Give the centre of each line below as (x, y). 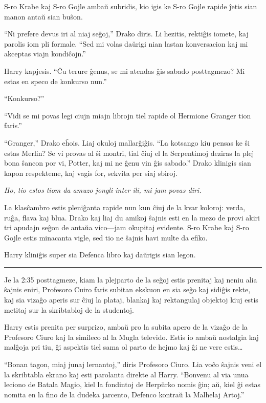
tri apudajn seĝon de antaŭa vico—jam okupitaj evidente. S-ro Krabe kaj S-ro (127, 227)
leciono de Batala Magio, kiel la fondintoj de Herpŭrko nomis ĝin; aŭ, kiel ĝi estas (132, 384)
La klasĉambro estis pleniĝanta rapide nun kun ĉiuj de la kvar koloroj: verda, (125, 207)
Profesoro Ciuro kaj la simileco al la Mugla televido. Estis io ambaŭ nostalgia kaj (131, 337)
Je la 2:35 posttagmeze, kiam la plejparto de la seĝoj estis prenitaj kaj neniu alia (131, 279)
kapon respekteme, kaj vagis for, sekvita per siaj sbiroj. (91, 173)
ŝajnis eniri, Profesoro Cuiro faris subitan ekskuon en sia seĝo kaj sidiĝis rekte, (127, 289)
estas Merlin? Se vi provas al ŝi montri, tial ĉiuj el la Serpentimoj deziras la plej (129, 153)
